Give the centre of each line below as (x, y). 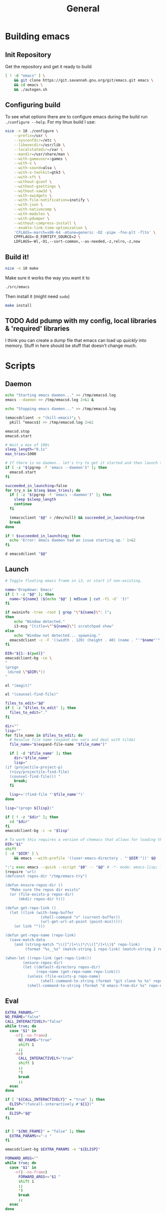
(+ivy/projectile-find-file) (40, 772)
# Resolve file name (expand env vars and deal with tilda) (73, 740)
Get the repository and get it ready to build (48, 67)
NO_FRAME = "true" (35, 1040)
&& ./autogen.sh (31, 90)
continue (23, 504)
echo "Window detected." (40, 622)
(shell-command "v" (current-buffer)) (80, 917)
